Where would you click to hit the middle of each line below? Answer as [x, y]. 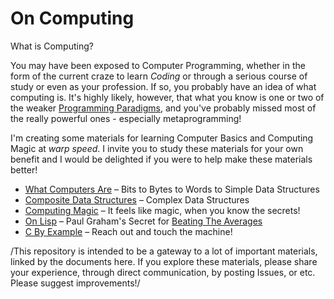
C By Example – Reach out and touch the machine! [128, 231]
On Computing [72, 18]
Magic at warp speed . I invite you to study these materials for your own [157, 148]
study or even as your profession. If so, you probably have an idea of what [163, 86]
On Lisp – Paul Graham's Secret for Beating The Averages [143, 221]
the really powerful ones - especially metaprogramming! [126, 118]
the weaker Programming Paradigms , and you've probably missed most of [163, 108]
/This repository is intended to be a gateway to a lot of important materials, [164, 251]
